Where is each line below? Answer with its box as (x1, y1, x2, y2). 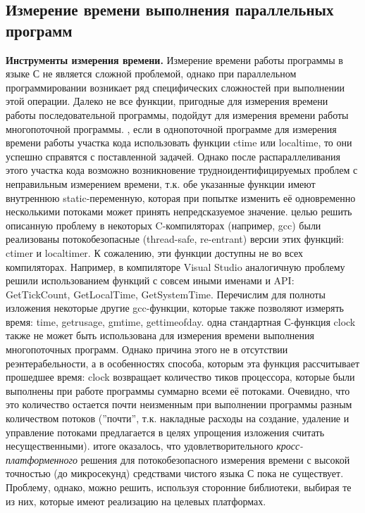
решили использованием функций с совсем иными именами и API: (6, 273, 295, 288)
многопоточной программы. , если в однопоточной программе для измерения (6, 121, 337, 136)
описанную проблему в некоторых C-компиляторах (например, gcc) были (6, 217, 321, 232)
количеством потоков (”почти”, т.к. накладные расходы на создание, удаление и (6, 411, 349, 426)
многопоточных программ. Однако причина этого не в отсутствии (6, 342, 288, 357)
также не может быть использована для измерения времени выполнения (6, 328, 314, 343)
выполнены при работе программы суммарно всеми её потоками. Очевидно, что (6, 383, 350, 398)
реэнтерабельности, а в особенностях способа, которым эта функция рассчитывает (6, 355, 360, 370)
